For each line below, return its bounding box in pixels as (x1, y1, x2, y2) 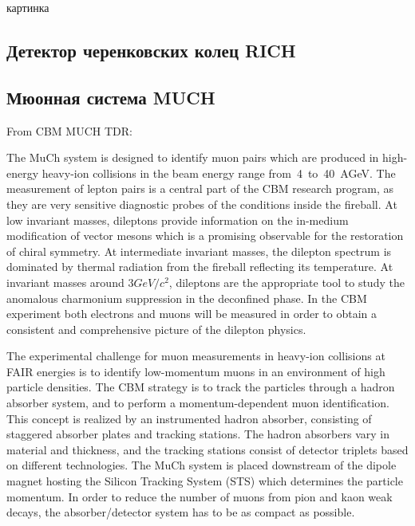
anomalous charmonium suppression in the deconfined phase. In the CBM (6, 289, 367, 306)
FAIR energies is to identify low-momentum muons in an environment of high (6, 363, 385, 379)
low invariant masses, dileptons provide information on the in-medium (6, 211, 349, 228)
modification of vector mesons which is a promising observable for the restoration (6, 227, 404, 244)
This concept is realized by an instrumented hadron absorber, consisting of (6, 410, 372, 426)
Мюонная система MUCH (6, 84, 215, 109)
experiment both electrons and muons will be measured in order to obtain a (6, 305, 377, 322)
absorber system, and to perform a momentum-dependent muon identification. (6, 394, 389, 411)
